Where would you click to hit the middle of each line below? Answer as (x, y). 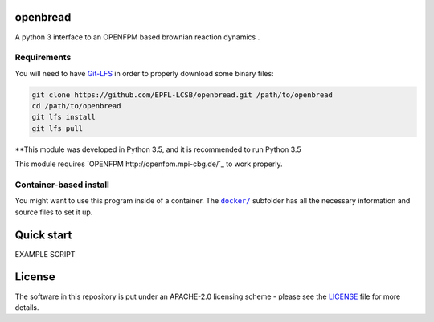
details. (27, 307)
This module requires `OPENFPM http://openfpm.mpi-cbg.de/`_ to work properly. (149, 164)
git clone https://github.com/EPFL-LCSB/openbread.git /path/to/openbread (182, 95)
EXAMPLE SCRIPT (45, 254)
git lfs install (64, 117)
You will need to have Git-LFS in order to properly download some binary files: (144, 73)
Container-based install (62, 185)
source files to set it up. (54, 212)
